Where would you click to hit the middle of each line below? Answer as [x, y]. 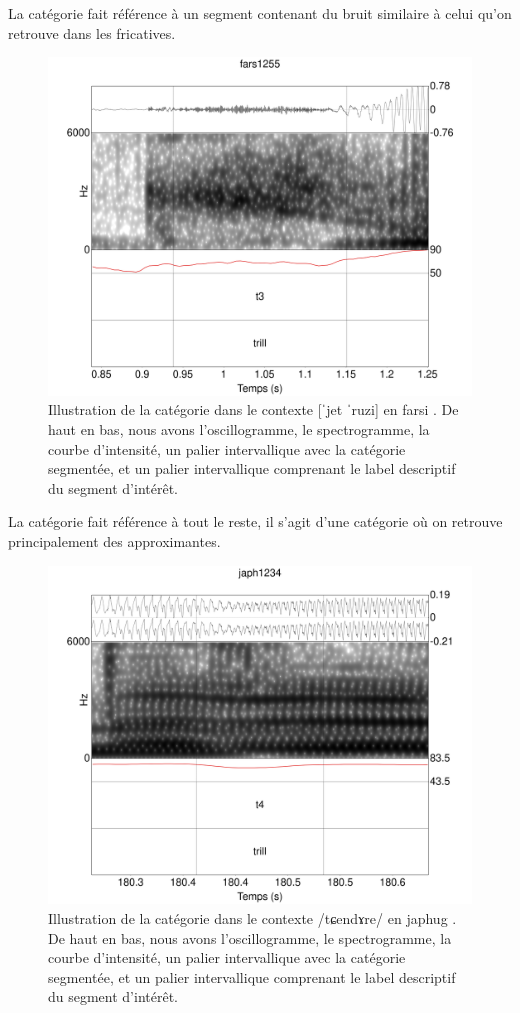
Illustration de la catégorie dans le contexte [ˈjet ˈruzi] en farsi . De [253, 409]
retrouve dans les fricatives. [92, 32]
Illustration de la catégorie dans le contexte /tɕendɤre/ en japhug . [252, 917]
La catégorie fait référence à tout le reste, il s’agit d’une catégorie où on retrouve [255, 521]
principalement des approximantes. [114, 541]
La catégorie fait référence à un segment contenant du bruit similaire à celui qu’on [260, 13]
